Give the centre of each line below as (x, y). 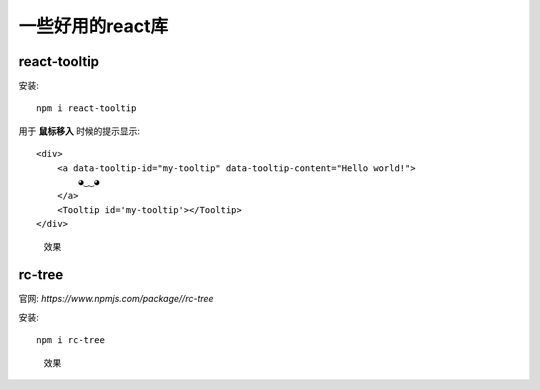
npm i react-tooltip (86, 108)
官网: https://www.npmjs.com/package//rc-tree (116, 299)
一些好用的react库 (93, 26)
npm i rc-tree (70, 340)
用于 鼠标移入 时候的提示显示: (79, 131)
